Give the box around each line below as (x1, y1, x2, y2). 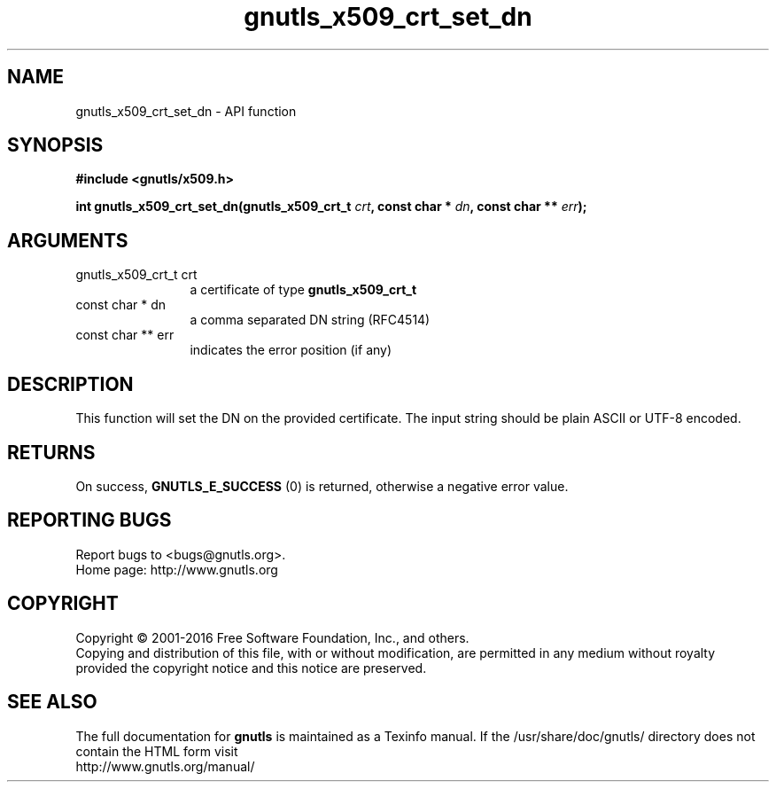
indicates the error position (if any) (190, 342, 392, 358)
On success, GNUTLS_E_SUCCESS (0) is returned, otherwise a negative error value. (75, 478, 569, 494)
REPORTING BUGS (7, 509, 172, 532)
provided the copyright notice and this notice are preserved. (75, 660, 427, 676)
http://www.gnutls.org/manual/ (75, 758, 255, 774)
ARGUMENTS (7, 229, 128, 252)
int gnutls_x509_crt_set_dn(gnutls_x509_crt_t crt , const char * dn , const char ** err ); (75, 199, 587, 215)
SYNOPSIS (7, 134, 104, 157)
